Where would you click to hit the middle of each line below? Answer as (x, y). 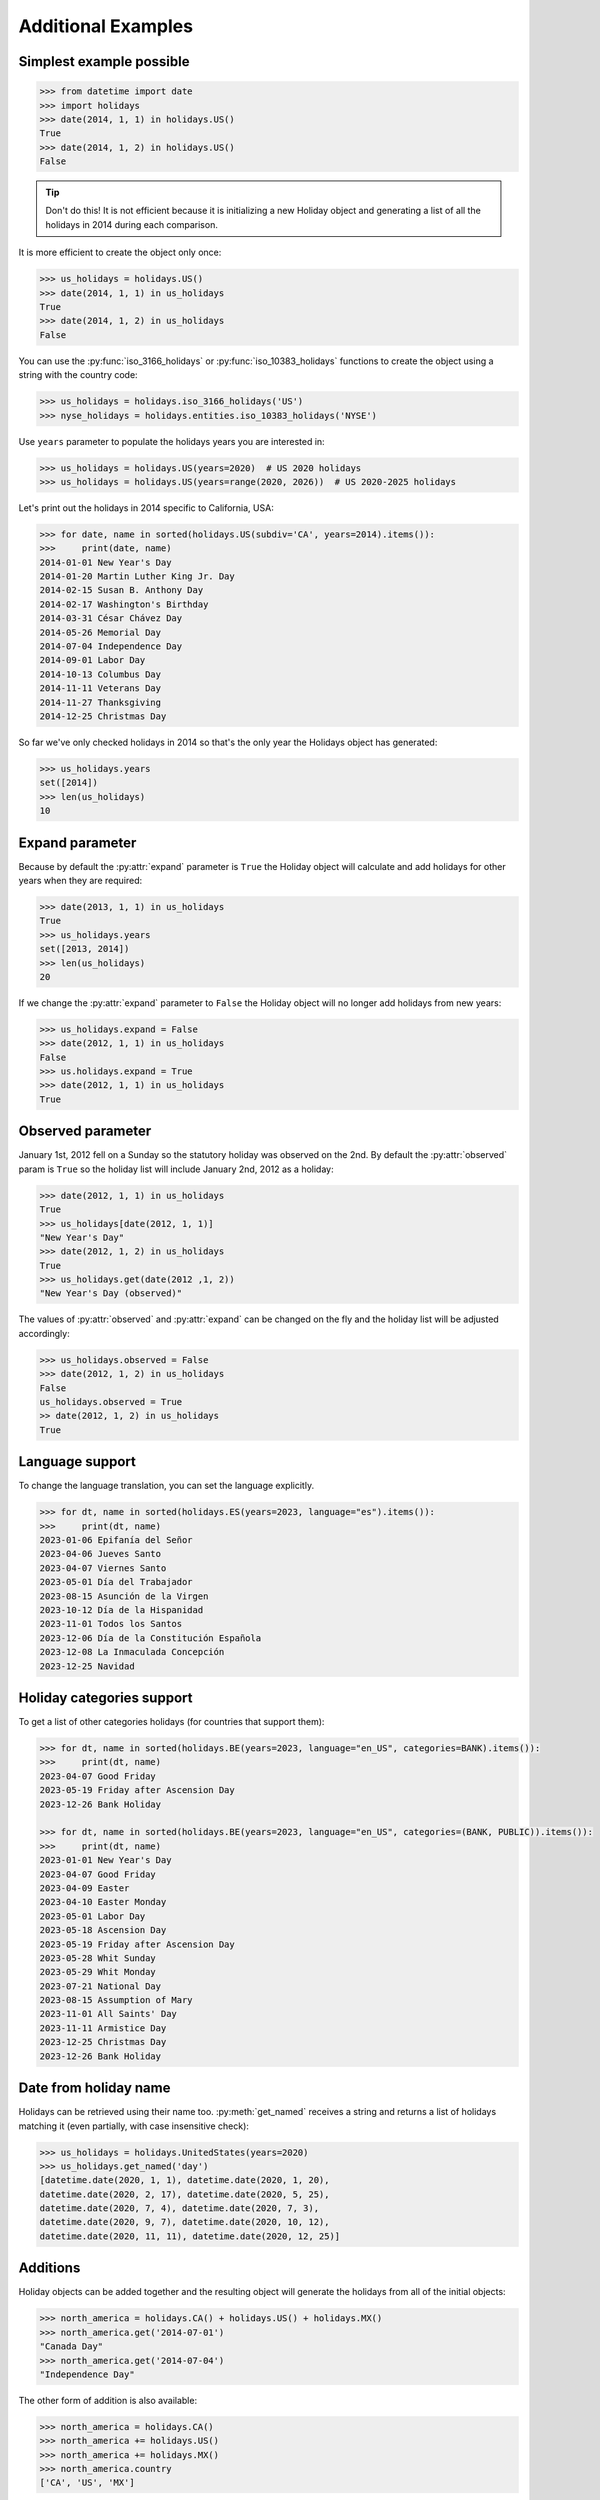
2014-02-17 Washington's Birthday (124, 604)
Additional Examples (106, 26)
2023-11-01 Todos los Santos (111, 1624)
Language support (77, 1461)
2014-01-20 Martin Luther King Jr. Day (137, 576)
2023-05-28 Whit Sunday (98, 1958)
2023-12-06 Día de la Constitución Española (150, 1638)
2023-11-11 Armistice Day (103, 2028)
